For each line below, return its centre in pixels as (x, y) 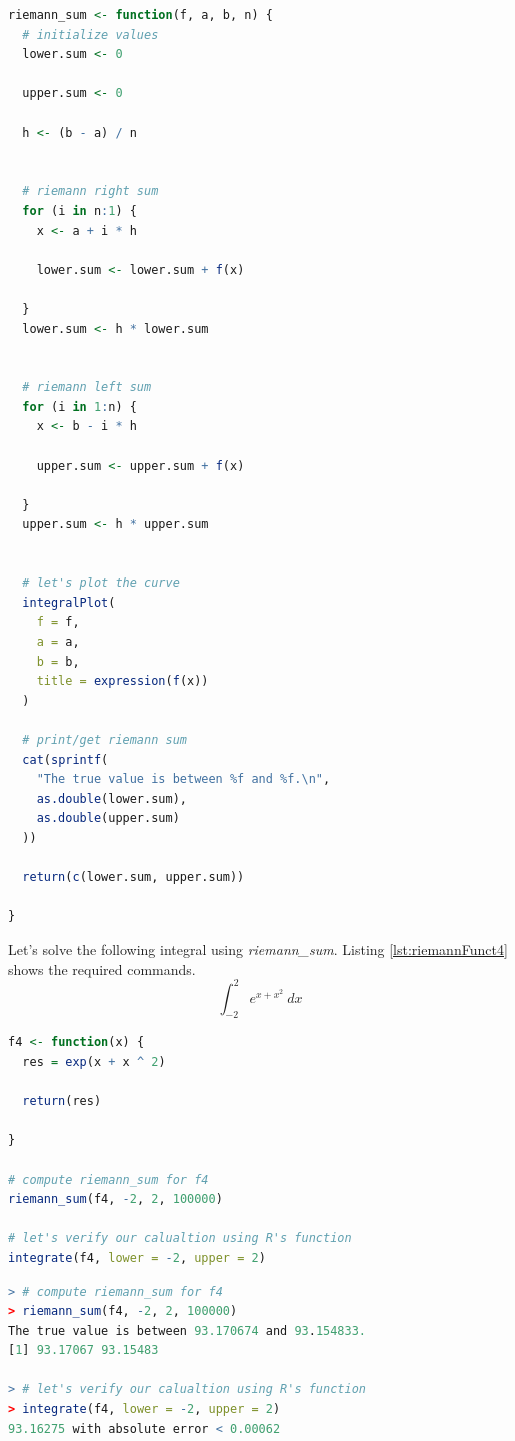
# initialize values (90, 34)
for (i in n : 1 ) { (79, 210)
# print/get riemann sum (104, 739)
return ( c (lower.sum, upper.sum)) (133, 877)
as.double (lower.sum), (111, 798)
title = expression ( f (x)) (122, 681)
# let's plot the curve (101, 583)
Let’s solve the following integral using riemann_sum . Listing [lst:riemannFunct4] (258, 948)
